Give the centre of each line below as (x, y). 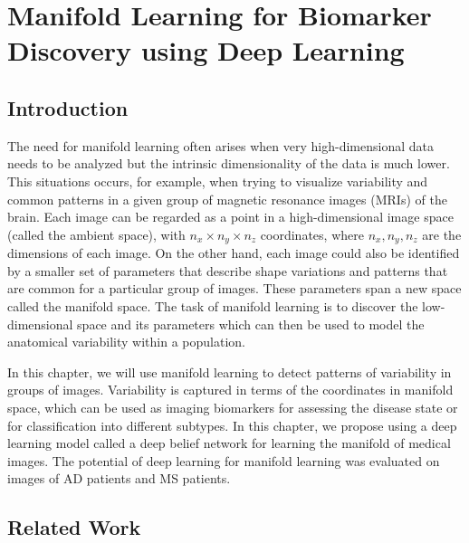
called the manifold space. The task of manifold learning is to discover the (213, 305)
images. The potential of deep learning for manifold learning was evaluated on (224, 460)
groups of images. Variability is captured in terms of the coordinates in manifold (230, 390)
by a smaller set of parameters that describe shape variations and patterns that (228, 270)
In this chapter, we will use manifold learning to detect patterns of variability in (230, 372)
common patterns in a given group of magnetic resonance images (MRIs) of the (227, 199)
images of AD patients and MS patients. (119, 478)
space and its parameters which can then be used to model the (251, 324)
